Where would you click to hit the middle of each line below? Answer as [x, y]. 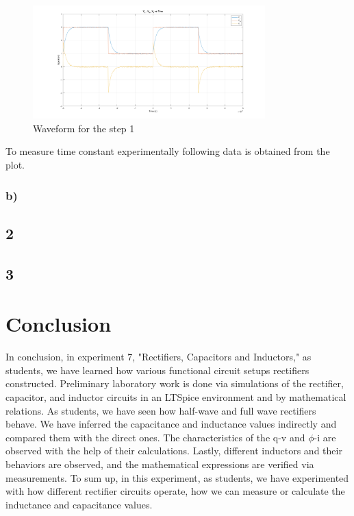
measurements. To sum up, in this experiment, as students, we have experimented [177, 477]
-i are [325, 437]
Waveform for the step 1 [84, 128]
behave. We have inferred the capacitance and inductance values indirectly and [171, 424]
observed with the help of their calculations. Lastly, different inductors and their [174, 451]
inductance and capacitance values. [79, 504]
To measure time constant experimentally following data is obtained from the [168, 151]
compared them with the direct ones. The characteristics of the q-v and [155, 437]
